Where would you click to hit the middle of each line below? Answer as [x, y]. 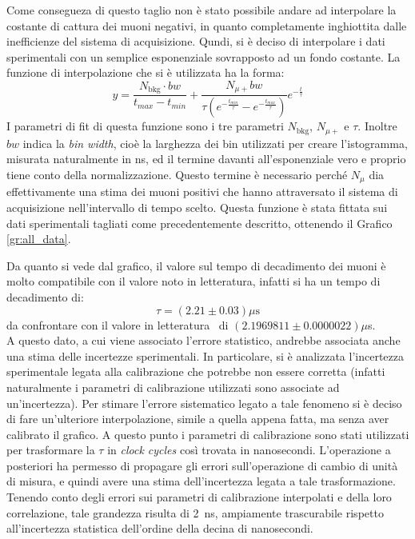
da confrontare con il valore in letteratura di [118, 324]
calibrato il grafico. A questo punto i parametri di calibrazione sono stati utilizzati [208, 434]
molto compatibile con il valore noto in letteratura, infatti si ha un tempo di [194, 281]
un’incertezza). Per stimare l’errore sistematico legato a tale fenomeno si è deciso [204, 403]
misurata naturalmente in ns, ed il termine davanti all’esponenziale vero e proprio [206, 159]
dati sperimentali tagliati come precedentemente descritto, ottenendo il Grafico [200, 223]
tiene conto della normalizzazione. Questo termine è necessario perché [177, 174]
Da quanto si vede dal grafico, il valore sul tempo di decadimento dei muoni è [196, 265]
